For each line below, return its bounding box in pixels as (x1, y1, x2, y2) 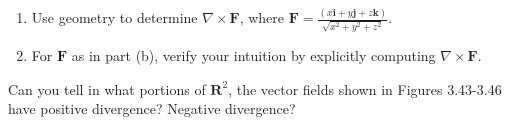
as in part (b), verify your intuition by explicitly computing (71, 45, 436, 66)
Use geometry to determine (31, 7, 198, 28)
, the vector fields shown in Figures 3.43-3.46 (228, 78, 502, 99)
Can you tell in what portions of (8, 78, 206, 99)
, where (239, 7, 284, 28)
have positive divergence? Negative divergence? (8, 98, 296, 119)
